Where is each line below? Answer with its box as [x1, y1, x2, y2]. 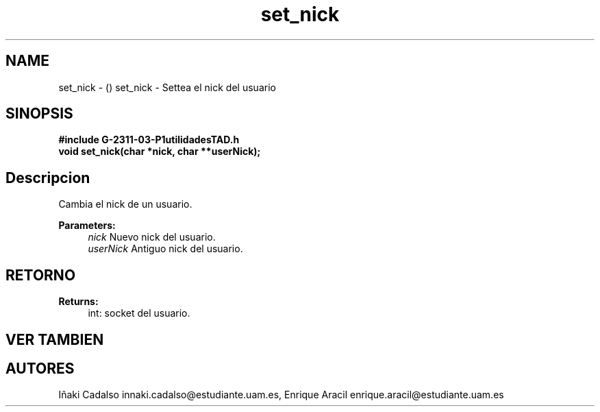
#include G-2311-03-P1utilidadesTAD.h [58, 134, 240, 146]
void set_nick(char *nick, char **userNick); [58, 145, 261, 158]
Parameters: [58, 219, 116, 232]
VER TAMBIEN [5, 330, 104, 348]
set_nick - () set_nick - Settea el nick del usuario [58, 81, 276, 93]
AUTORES [5, 359, 75, 377]
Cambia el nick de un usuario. [58, 198, 192, 210]
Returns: [58, 295, 99, 308]
